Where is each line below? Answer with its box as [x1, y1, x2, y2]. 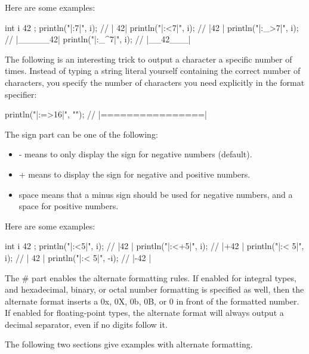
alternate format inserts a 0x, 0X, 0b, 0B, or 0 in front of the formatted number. [5, 294, 299, 307]
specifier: [5, 88, 37, 100]
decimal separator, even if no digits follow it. [5, 318, 168, 330]
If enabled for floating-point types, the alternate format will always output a [5, 306, 284, 319]
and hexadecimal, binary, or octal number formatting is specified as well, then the [5, 283, 304, 296]
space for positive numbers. [18, 200, 119, 212]
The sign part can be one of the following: [5, 128, 158, 140]
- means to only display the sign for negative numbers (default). [18, 148, 252, 160]
